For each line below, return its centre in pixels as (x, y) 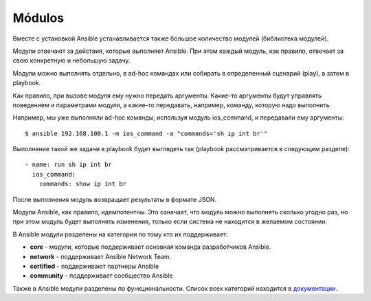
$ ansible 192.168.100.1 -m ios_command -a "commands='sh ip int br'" (146, 133)
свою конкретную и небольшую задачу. (71, 60)
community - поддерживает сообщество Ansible (101, 276)
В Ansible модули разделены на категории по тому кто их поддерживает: (120, 234)
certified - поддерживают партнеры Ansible (94, 266)
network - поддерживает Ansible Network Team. (101, 256)
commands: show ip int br (83, 184)
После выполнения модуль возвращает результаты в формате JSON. (115, 199)
